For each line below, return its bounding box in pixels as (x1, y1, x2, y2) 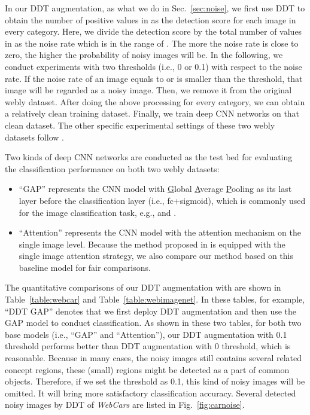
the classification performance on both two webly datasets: (5, 162, 220, 175)
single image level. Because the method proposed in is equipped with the (19, 237, 285, 250)
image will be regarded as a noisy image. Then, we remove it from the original (5, 84, 292, 96)
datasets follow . (5, 130, 64, 143)
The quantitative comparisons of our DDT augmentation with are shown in (5, 281, 281, 294)
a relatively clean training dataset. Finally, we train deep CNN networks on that (5, 107, 300, 120)
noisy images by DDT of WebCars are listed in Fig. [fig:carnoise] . (5, 398, 245, 411)
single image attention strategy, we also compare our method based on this (19, 249, 293, 262)
